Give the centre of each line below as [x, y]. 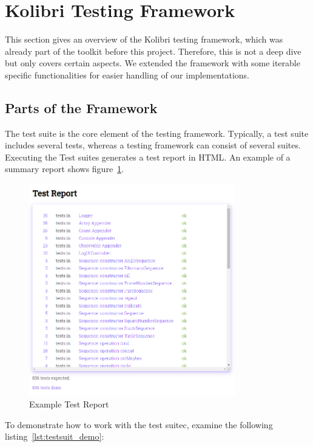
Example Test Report [69, 404]
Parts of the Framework [81, 107]
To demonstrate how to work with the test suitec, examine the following [139, 424]
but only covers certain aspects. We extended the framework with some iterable [153, 63]
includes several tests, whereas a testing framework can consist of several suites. [153, 145]
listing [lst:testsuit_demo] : [55, 436]
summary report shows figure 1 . [65, 169]
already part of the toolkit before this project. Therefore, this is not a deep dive [153, 51]
